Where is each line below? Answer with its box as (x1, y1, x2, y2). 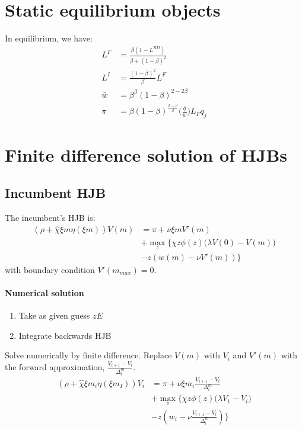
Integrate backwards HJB (18, 329, 112, 341)
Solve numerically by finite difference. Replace (5, 349, 172, 361)
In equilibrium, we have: (5, 32, 93, 44)
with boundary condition (5, 263, 95, 275)
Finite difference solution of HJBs (5, 143, 288, 167)
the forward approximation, (5, 360, 105, 373)
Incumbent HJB (5, 183, 106, 201)
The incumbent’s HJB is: (5, 211, 96, 223)
